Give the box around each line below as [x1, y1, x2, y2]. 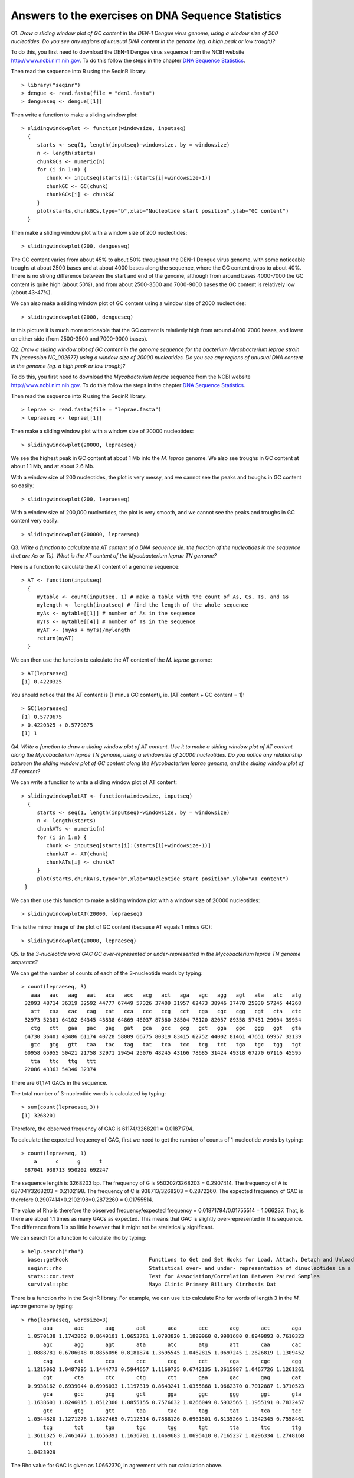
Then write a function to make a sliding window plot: [11, 111, 138, 118]
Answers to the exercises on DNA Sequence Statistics [11, 9, 282, 22]
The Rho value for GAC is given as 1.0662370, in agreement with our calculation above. [11, 1462, 223, 1469]
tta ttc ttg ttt [30, 1058, 97, 1064]
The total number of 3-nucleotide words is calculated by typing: [11, 1090, 166, 1097]
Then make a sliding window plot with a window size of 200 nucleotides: [11, 229, 188, 236]
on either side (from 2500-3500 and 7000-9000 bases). [11, 335, 148, 342]
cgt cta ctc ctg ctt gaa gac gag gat [43, 1375, 301, 1381]
